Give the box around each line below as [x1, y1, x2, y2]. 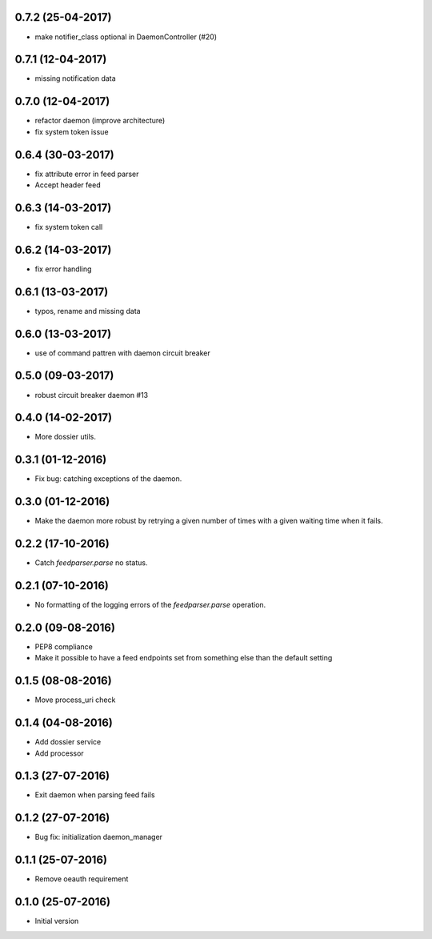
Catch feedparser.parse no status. [34, 558, 148, 568]
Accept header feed [34, 180, 101, 190]
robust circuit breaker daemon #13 [34, 390, 148, 399]
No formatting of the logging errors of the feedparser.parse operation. [34, 600, 266, 610]
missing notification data [34, 74, 116, 83]
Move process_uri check [34, 695, 116, 704]
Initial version [34, 917, 79, 926]
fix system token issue [34, 126, 109, 136]
